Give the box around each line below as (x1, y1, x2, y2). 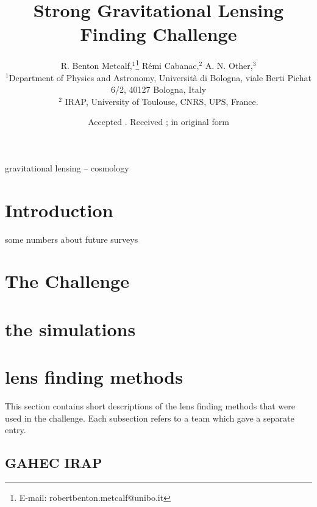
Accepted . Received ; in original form (88, 115, 229, 128)
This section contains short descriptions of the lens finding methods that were (5, 400, 295, 412)
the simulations (5, 316, 136, 341)
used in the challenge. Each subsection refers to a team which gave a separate (5, 411, 294, 424)
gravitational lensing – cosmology (5, 161, 129, 174)
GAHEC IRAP (5, 453, 102, 472)
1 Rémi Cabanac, (135, 57, 199, 71)
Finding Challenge (80, 21, 237, 46)
